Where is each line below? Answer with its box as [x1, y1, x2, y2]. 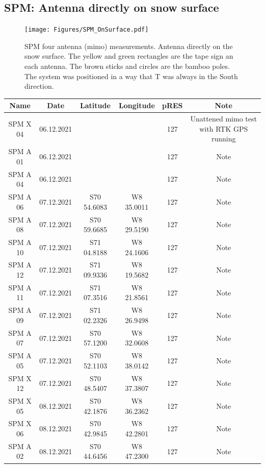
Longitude [119, 100, 155, 111]
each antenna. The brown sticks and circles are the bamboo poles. [24, 61, 230, 71]
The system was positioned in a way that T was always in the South [24, 70, 238, 81]
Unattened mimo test [190, 113, 257, 124]
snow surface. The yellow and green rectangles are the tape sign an [24, 51, 233, 61]
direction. [24, 81, 54, 91]
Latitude [80, 100, 111, 111]
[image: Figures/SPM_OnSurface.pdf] [24, 26, 149, 34]
